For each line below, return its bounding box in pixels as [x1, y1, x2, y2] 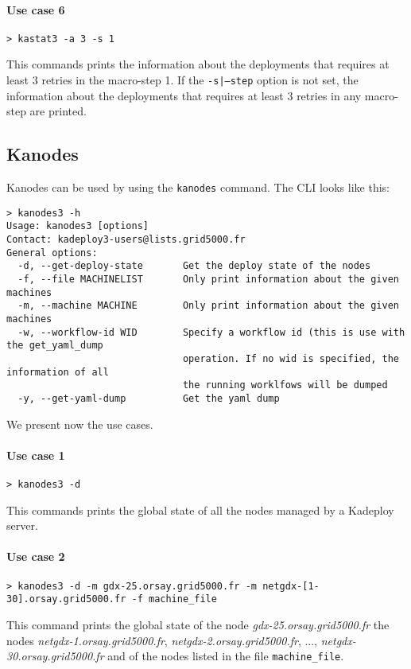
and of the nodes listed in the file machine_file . [107, 648, 344, 664]
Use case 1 [6, 446, 65, 463]
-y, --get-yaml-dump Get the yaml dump [17, 392, 280, 404]
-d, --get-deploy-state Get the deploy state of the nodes [17, 260, 371, 272]
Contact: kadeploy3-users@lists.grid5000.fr [6, 234, 246, 246]
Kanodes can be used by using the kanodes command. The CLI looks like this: [6, 179, 390, 196]
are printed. [29, 103, 87, 119]
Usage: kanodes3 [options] [6, 220, 149, 232]
